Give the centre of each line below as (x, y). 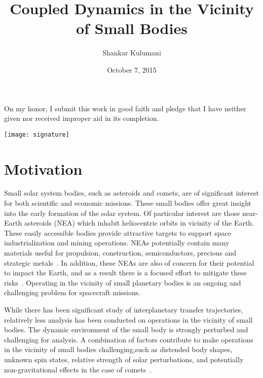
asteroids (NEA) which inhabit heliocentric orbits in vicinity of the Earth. (139, 223)
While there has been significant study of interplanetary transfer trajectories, (124, 309)
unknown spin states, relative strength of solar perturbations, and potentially (124, 359)
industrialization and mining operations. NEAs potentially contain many (117, 243)
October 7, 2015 (132, 69)
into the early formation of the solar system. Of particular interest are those (122, 213)
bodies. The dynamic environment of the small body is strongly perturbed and (126, 329)
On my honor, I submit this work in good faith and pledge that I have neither (125, 108)
